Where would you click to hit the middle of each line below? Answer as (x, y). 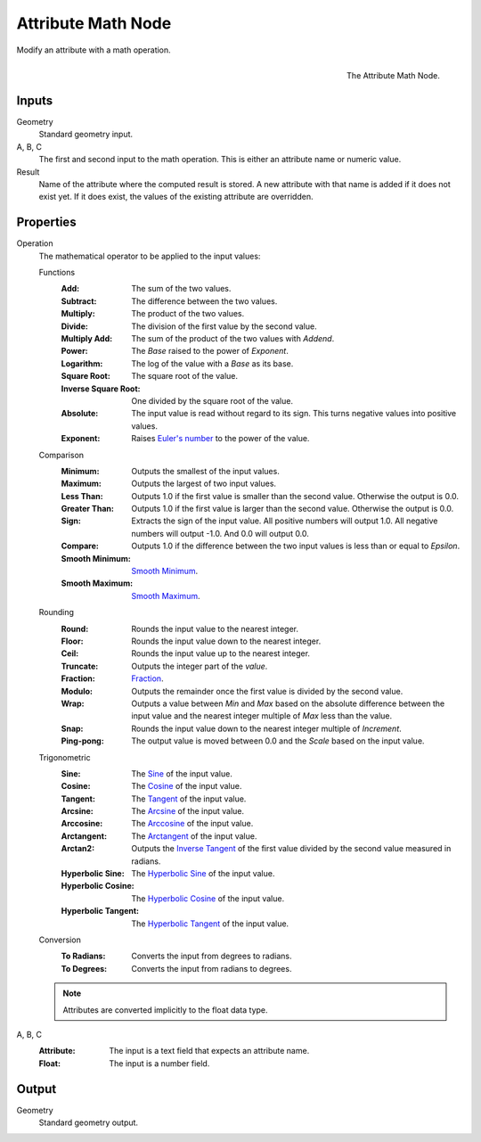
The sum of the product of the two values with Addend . (233, 338)
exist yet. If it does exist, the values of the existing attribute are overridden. (176, 197)
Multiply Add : (87, 338)
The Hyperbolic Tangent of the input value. (210, 924)
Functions (57, 273)
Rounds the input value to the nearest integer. (215, 629)
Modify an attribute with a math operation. (94, 50)
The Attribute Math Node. (393, 75)
